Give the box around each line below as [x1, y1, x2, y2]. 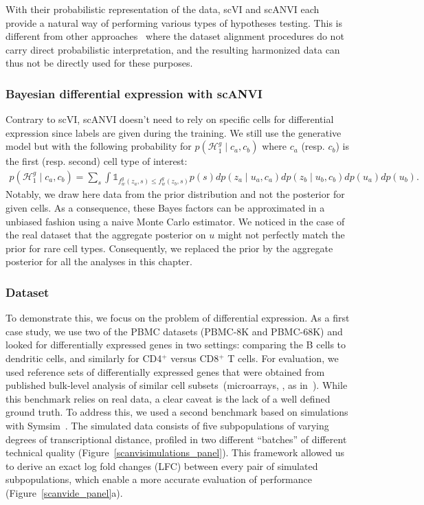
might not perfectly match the [217, 227, 345, 242]
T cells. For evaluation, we [227, 350, 339, 365]
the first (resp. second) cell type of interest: [5, 154, 188, 168]
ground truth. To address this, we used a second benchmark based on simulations [5, 405, 348, 419]
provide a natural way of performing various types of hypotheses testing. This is [5, 15, 342, 30]
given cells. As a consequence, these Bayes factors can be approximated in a [5, 201, 325, 214]
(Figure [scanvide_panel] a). [5, 485, 123, 500]
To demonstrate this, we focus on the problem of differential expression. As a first [5, 311, 350, 325]
